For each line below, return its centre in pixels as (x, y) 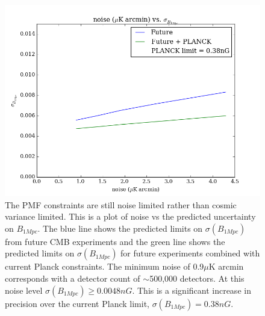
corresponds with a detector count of (73, 278)
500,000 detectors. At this (197, 278)
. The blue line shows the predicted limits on (120, 228)
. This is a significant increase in (192, 290)
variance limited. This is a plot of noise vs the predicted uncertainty (130, 216)
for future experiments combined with (190, 253)
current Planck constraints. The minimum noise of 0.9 (104, 266)
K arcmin (226, 266)
